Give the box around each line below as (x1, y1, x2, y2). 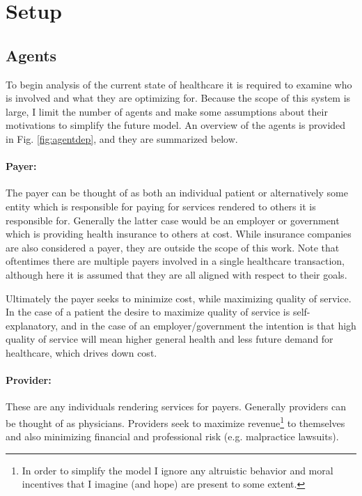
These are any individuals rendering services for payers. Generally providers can (6, 399, 346, 414)
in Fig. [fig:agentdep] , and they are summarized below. (6, 131, 238, 146)
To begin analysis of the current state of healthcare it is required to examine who (6, 77, 352, 91)
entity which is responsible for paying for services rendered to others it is (6, 199, 316, 213)
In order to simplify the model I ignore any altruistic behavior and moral (22, 463, 333, 477)
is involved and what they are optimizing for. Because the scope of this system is (6, 91, 351, 105)
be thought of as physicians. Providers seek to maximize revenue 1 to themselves (6, 413, 345, 430)
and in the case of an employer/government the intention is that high (61, 318, 356, 332)
